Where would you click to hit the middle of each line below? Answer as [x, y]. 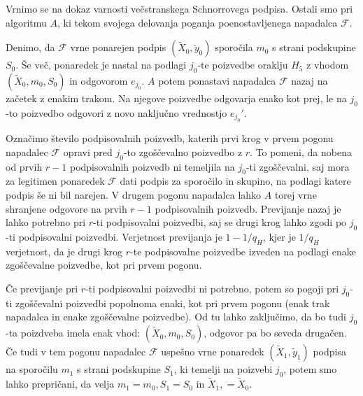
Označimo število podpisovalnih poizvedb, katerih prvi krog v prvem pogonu [170, 138]
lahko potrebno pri [46, 222]
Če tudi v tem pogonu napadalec [76, 352]
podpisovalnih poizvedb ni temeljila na [152, 166]
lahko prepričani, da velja [60, 384]
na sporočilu [32, 369]
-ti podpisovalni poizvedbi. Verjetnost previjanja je [114, 236]
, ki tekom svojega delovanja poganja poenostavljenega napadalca [197, 22]
